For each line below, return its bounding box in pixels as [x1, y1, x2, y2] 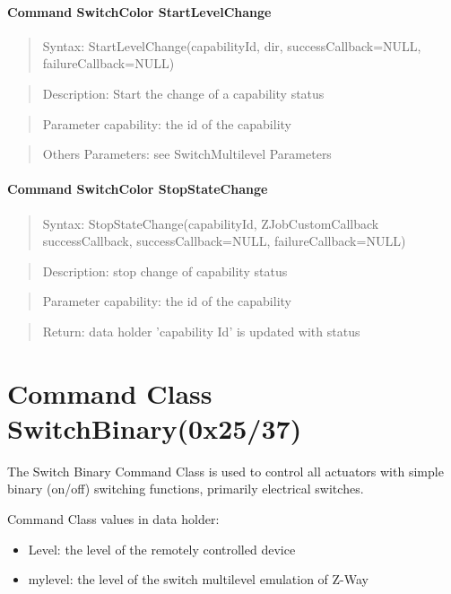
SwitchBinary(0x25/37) [7, 409, 302, 446]
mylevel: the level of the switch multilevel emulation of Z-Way [28, 570, 369, 589]
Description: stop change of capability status [42, 261, 288, 280]
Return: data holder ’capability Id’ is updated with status [42, 321, 360, 340]
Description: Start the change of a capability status [42, 83, 325, 102]
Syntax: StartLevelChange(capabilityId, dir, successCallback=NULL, [42, 36, 421, 55]
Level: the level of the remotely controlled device [28, 539, 296, 558]
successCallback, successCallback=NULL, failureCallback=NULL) [42, 231, 406, 250]
